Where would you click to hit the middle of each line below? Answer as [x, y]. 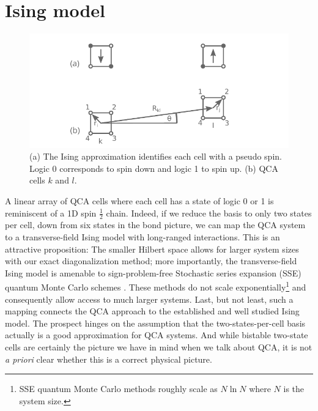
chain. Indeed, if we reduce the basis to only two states [209, 213]
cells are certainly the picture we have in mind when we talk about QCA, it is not [159, 347]
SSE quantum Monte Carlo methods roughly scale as [118, 389]
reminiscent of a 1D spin [51, 213]
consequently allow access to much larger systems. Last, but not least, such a [149, 299]
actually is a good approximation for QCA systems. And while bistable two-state [157, 335]
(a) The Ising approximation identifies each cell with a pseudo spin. [156, 156]
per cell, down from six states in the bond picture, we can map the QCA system [155, 225]
